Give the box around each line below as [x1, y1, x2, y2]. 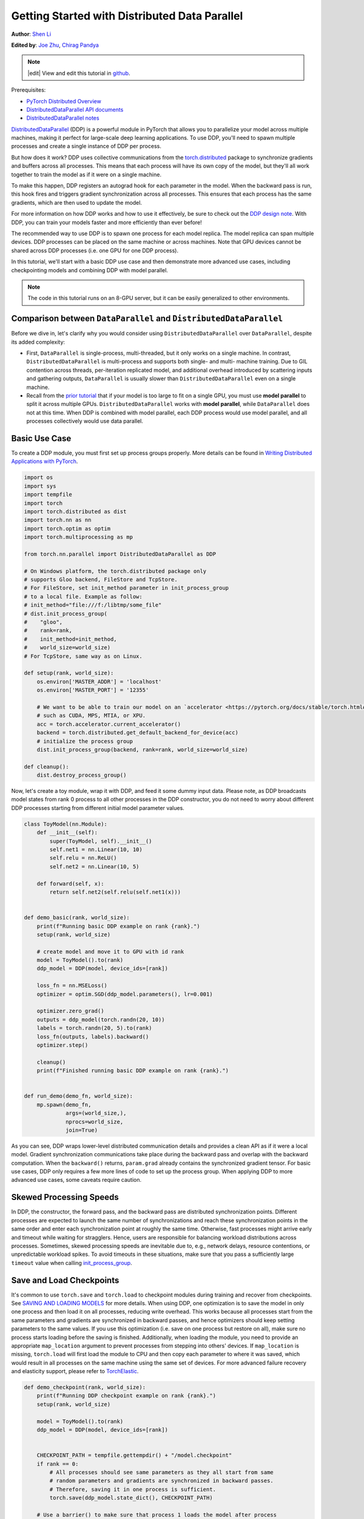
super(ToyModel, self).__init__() [49, 837, 152, 845]
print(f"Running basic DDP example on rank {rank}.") [36, 922, 200, 930]
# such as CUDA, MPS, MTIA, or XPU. [36, 712, 146, 719]
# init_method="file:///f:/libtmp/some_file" [24, 602, 162, 609]
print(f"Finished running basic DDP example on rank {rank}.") [36, 1067, 229, 1074]
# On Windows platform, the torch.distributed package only [24, 567, 207, 574]
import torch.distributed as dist [24, 508, 127, 515]
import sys [24, 482, 56, 489]
